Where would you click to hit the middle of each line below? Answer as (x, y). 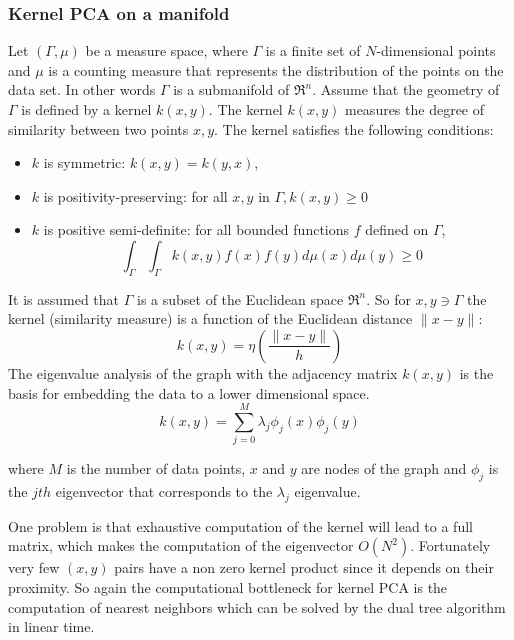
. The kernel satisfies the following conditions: (354, 128)
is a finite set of (313, 50)
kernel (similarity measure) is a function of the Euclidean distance (210, 318)
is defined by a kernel (86, 109)
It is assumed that (64, 298)
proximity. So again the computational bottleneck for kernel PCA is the (228, 587)
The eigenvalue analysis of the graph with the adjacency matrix (203, 372)
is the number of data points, (156, 468)
